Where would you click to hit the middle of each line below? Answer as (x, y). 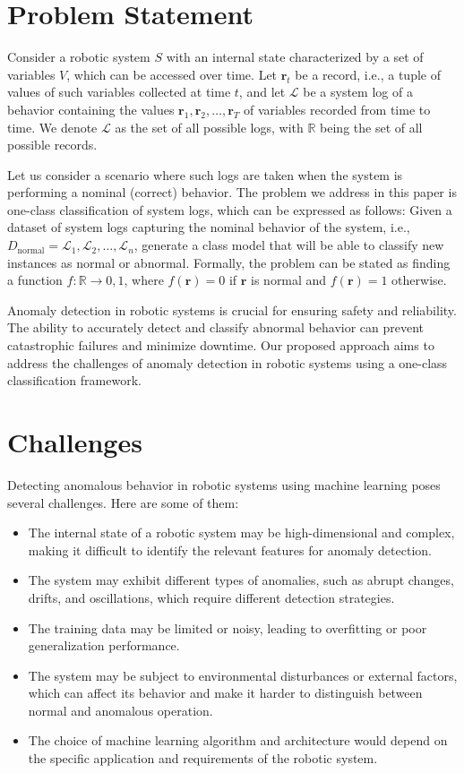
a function (35, 280)
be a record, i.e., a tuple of (368, 74)
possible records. (52, 145)
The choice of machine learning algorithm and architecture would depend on (238, 740)
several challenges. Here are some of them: (123, 502)
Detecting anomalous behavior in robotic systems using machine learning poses (224, 484)
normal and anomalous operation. (120, 710)
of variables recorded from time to (337, 109)
